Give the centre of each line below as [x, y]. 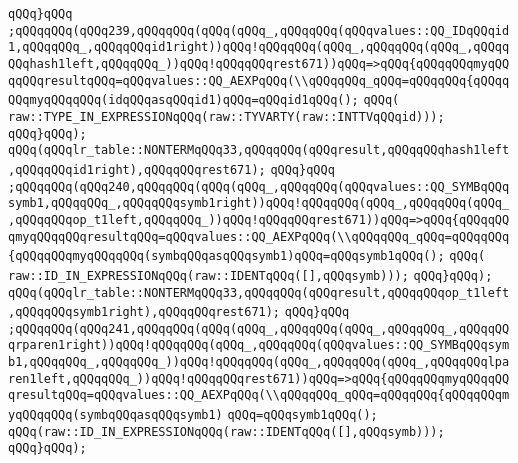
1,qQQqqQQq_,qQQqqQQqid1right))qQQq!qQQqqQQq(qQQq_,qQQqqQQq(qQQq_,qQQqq [259, 47]
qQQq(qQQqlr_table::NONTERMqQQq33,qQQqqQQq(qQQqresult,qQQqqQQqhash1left [259, 150]
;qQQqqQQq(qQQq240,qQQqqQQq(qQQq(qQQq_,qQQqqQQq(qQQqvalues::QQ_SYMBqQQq [259, 186]
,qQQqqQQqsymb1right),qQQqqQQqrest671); [144, 312]
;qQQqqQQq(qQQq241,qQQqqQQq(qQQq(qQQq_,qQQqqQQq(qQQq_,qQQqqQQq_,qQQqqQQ [259, 328]
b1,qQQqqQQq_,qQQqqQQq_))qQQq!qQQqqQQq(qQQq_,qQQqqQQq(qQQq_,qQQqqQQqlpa [259, 362]
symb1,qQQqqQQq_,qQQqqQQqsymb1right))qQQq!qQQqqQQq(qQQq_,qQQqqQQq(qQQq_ [259, 203]
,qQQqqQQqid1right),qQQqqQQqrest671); [137, 169]
